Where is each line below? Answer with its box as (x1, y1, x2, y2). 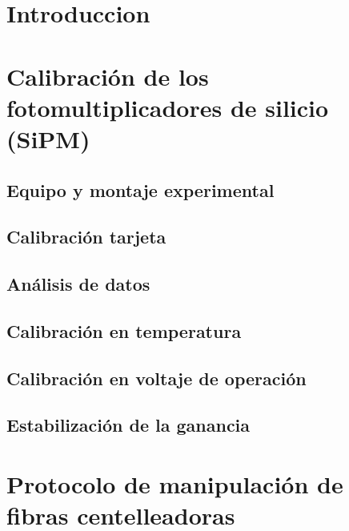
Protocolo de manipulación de (6, 468, 343, 500)
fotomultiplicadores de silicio (6, 91, 329, 123)
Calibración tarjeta (6, 224, 166, 249)
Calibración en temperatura (6, 318, 242, 343)
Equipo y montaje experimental (6, 177, 275, 202)
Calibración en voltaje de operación (6, 365, 307, 390)
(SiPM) (6, 122, 90, 155)
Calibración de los (6, 59, 209, 92)
